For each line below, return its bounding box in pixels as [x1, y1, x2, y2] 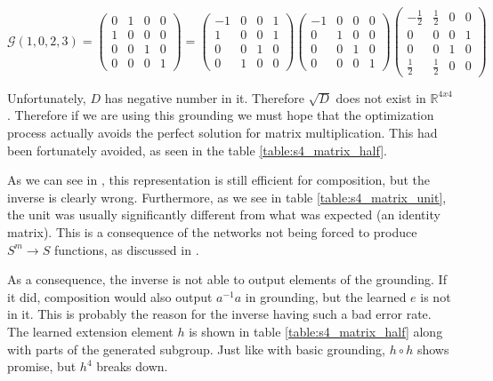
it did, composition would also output [7, 287, 213, 306]
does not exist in [335, 88, 426, 107]
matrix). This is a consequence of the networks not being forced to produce [7, 223, 417, 242]
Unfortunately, [7, 88, 86, 107]
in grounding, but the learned [245, 287, 407, 306]
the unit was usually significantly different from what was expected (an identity [7, 205, 440, 224]
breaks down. [96, 357, 168, 376]
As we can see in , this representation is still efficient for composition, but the [7, 171, 431, 189]
